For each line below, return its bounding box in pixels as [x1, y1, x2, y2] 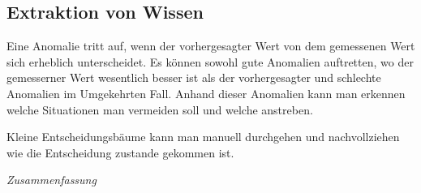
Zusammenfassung [6, 171, 97, 188]
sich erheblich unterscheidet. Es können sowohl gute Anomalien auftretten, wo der [6, 53, 414, 70]
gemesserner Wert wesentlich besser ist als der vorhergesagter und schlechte [6, 69, 381, 86]
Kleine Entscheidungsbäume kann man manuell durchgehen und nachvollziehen [6, 128, 400, 145]
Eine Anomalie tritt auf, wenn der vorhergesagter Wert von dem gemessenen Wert [6, 37, 415, 54]
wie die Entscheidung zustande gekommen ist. [6, 144, 234, 161]
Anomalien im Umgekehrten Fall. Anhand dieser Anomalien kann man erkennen [6, 84, 406, 101]
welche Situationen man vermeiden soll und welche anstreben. [6, 101, 313, 118]
